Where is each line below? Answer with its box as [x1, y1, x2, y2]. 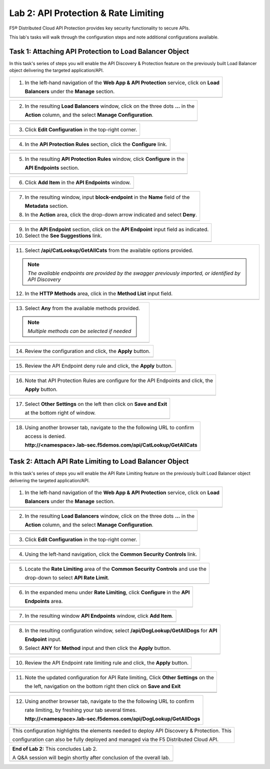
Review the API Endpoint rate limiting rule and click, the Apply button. [24, 659, 188, 666]
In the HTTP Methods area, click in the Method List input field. [24, 290, 173, 297]
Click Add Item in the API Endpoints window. [24, 179, 131, 186]
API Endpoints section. [24, 164, 79, 171]
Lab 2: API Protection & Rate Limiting [9, 8, 164, 19]
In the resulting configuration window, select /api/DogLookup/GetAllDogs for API [24, 627, 217, 634]
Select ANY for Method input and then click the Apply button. [24, 644, 171, 651]
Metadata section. [24, 202, 68, 209]
